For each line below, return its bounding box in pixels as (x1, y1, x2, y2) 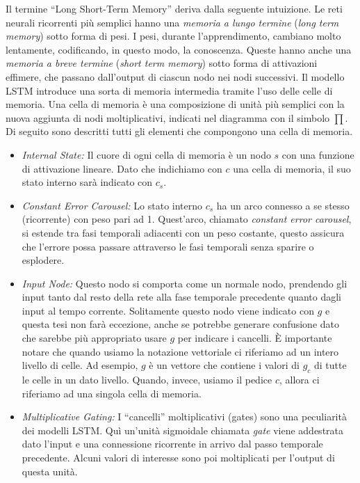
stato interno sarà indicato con (22, 175, 153, 189)
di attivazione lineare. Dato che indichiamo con (22, 161, 222, 175)
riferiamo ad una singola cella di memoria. (22, 386, 202, 400)
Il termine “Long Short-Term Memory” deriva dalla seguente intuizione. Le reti (6, 1, 343, 15)
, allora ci (279, 372, 320, 387)
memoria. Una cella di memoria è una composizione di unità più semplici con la (6, 97, 345, 111)
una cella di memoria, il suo (233, 161, 351, 175)
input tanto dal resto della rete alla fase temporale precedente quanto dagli (22, 290, 341, 304)
